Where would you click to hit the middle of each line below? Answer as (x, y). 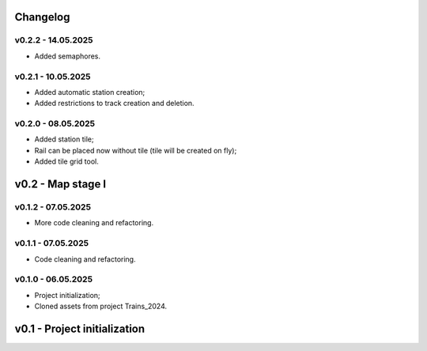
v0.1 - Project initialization (80, 328)
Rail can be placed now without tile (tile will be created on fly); (136, 150)
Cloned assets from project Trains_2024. (101, 306)
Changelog (42, 17)
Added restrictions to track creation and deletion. (114, 104)
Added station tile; (64, 139)
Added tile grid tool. (66, 161)
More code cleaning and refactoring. (94, 223)
